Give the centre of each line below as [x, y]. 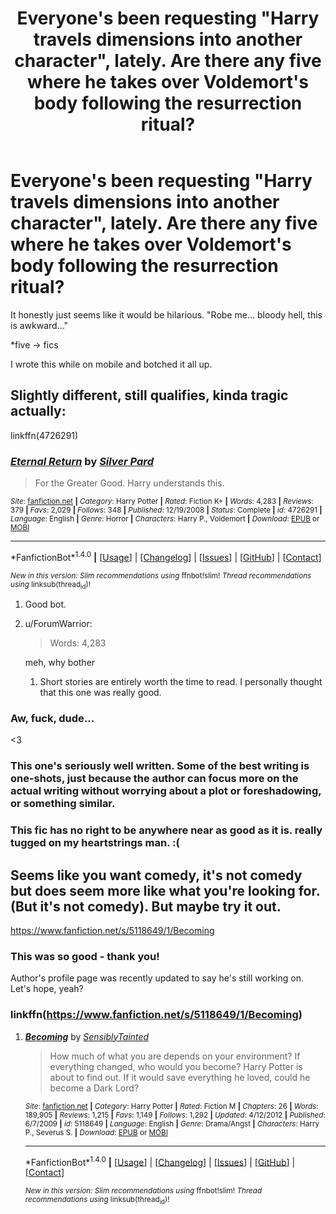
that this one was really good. [100, 693]
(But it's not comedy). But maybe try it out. [146, 906]
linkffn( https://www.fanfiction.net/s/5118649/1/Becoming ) [156, 1015]
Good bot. [45, 604]
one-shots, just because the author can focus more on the [154, 779]
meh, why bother [60, 663]
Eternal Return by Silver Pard [82, 461]
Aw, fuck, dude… [52, 718]
